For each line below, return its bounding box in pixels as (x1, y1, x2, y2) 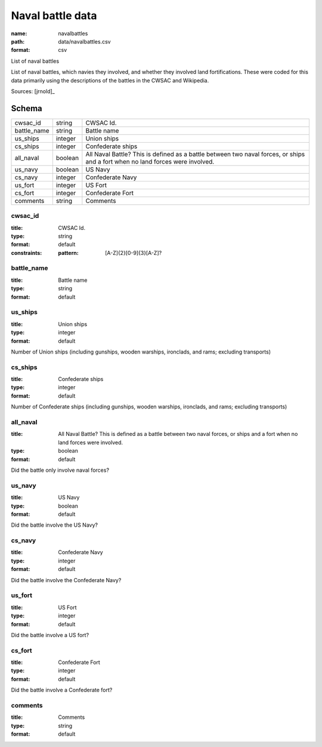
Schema (11, 103, 43, 113)
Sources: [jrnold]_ (11, 87, 55, 95)
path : (11, 38, 25, 45)
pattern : (58, 249, 79, 256)
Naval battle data (11, 9, 98, 22)
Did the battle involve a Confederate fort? (11, 687, 113, 694)
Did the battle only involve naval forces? (11, 466, 110, 474)
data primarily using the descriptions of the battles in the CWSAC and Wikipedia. (11, 76, 209, 84)
